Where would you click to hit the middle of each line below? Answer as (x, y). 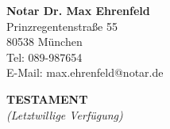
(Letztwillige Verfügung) (65, 114)
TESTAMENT (47, 99)
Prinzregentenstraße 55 (62, 26)
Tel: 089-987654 (44, 57)
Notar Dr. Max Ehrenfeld (78, 10)
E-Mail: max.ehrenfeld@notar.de (85, 72)
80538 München (44, 42)
